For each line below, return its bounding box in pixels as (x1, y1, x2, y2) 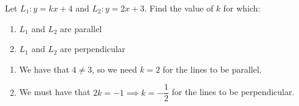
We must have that (19, 85, 91, 98)
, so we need (92, 62, 137, 75)
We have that (19, 62, 69, 75)
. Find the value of (144, 2, 213, 14)
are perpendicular (60, 42, 126, 55)
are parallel (60, 22, 102, 35)
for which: (223, 2, 261, 14)
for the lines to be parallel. (162, 62, 262, 75)
